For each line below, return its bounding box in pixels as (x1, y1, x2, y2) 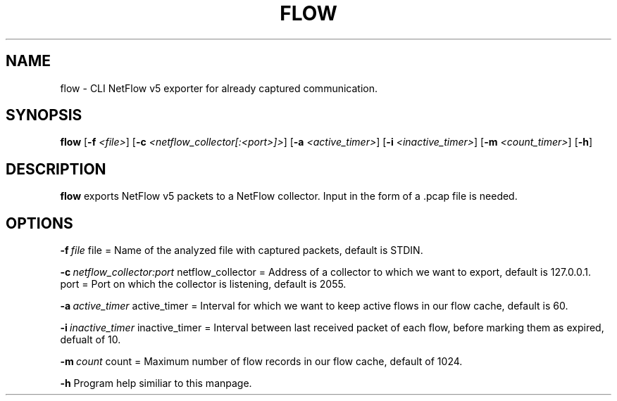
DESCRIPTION (6, 160, 106, 178)
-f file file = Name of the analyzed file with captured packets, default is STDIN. (60, 244, 423, 257)
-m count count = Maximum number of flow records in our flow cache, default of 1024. (60, 355, 463, 368)
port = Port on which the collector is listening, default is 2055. (60, 278, 347, 291)
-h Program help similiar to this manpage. (60, 377, 252, 390)
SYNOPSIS (6, 106, 82, 125)
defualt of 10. (60, 333, 121, 346)
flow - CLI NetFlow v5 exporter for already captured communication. (60, 82, 378, 94)
